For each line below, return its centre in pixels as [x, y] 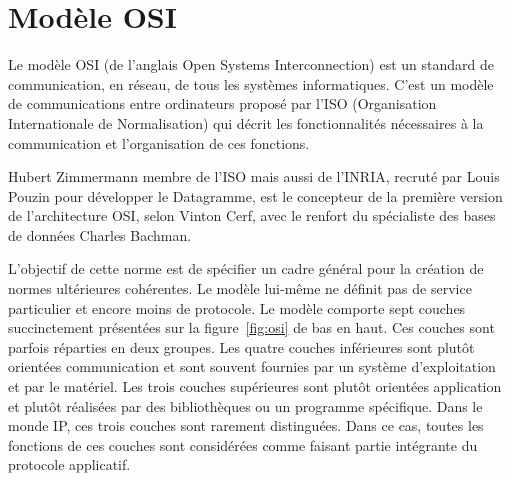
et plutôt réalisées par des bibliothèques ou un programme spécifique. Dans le [245, 405]
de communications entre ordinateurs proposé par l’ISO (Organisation [222, 103]
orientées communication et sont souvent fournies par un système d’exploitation [252, 366]
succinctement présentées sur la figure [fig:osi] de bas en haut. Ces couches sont [251, 327]
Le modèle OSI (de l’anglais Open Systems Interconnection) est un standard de [251, 64]
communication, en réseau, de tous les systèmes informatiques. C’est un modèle [251, 83]
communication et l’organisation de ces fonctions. [159, 142]
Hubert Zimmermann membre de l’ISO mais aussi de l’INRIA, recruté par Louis [254, 176]
